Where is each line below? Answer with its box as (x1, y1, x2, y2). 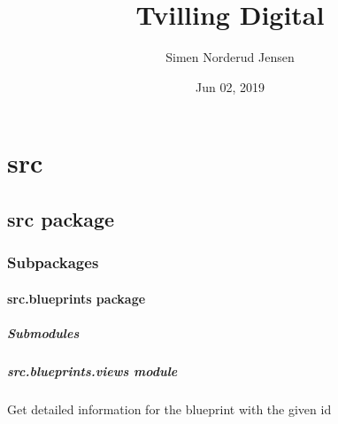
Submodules (7, 323, 80, 342)
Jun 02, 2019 (196, 77, 265, 96)
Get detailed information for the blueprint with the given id (7, 399, 332, 418)
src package (7, 204, 115, 232)
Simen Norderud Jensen (165, 48, 295, 66)
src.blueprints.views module (7, 361, 178, 380)
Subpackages (7, 251, 99, 274)
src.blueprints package (7, 289, 146, 307)
